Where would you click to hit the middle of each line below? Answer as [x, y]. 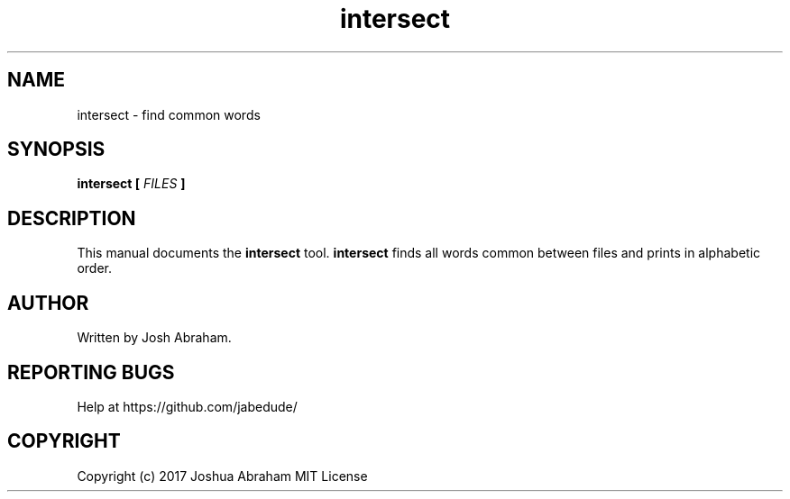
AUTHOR [48, 303]
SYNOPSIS [56, 150]
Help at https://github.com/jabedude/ [187, 406]
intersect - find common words [169, 114]
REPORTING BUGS [91, 372]
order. [94, 268]
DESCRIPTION [72, 218]
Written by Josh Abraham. [154, 338]
